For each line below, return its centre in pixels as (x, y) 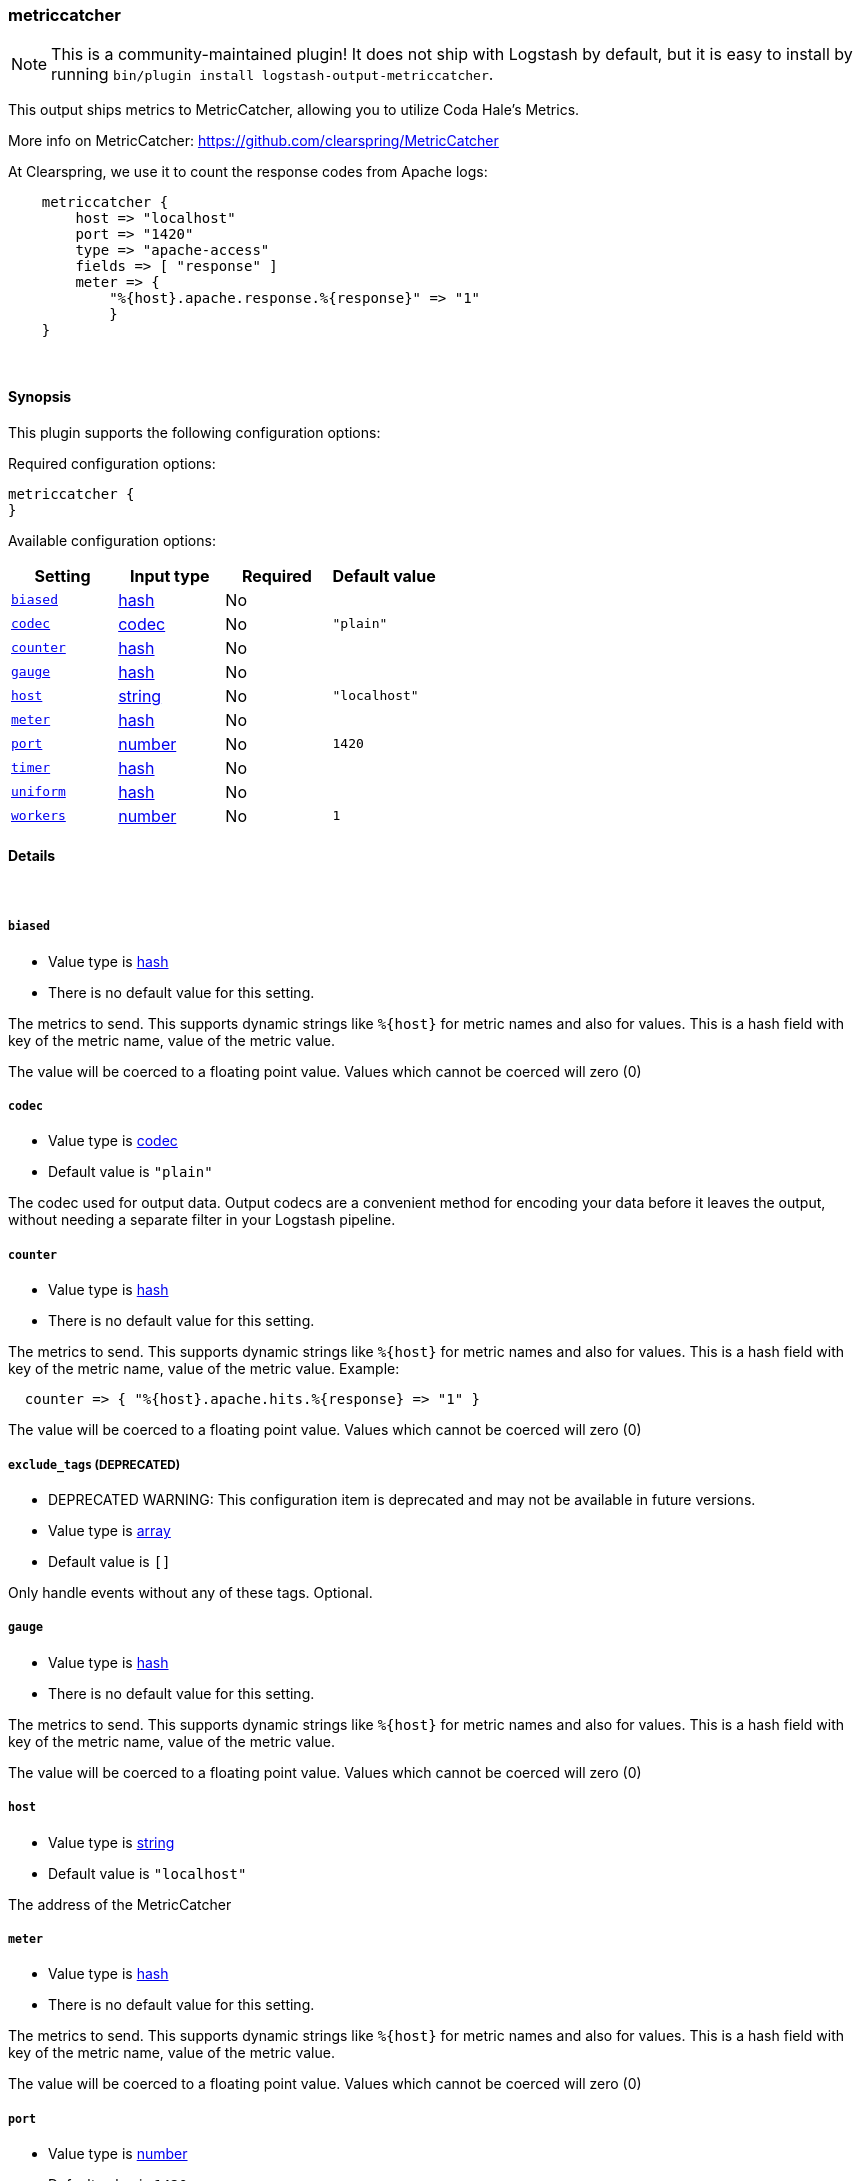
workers (38, 816)
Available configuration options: (112, 540)
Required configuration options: (112, 463)
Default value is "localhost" (147, 1873)
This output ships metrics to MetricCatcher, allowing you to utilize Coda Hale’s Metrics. (294, 110)
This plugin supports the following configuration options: (194, 432)
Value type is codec (113, 1141)
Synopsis (40, 396)
